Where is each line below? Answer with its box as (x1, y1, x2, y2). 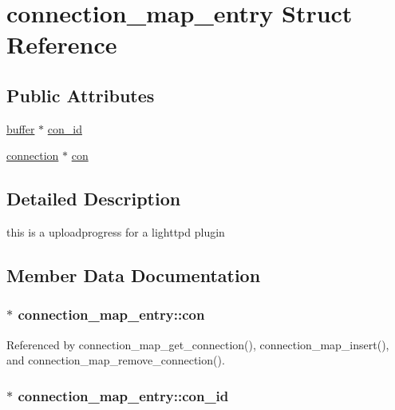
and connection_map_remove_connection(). (6, 352, 225, 368)
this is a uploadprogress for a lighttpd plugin (6, 224, 225, 241)
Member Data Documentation (6, 263, 261, 288)
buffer (6, 120, 35, 137)
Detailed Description (6, 186, 181, 211)
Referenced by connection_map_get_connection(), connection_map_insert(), (6, 336, 389, 352)
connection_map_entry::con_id (18, 385, 229, 405)
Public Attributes (6, 82, 155, 107)
